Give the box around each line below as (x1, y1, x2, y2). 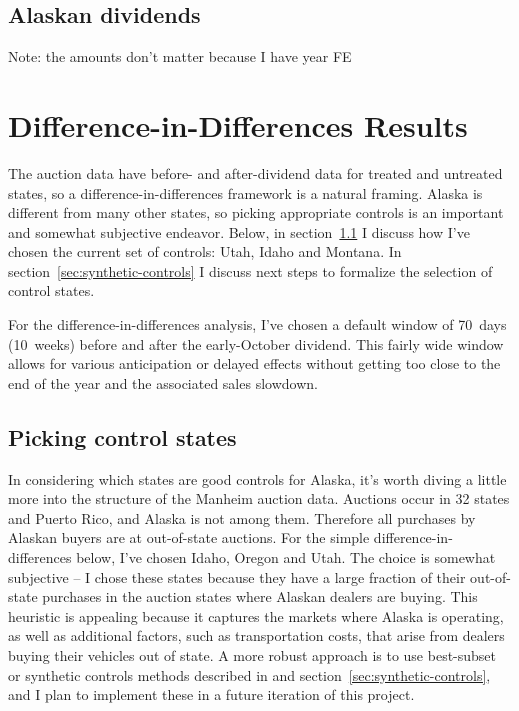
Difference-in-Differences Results (8, 104, 468, 145)
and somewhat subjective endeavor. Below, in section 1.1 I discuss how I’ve (8, 221, 470, 242)
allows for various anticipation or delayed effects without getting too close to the (8, 353, 501, 374)
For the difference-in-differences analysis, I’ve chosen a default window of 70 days (8, 314, 507, 335)
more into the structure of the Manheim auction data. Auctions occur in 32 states (8, 488, 510, 509)
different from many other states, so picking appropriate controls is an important (8, 202, 504, 223)
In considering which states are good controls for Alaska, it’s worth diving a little (8, 468, 507, 489)
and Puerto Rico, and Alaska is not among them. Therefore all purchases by (8, 507, 476, 528)
